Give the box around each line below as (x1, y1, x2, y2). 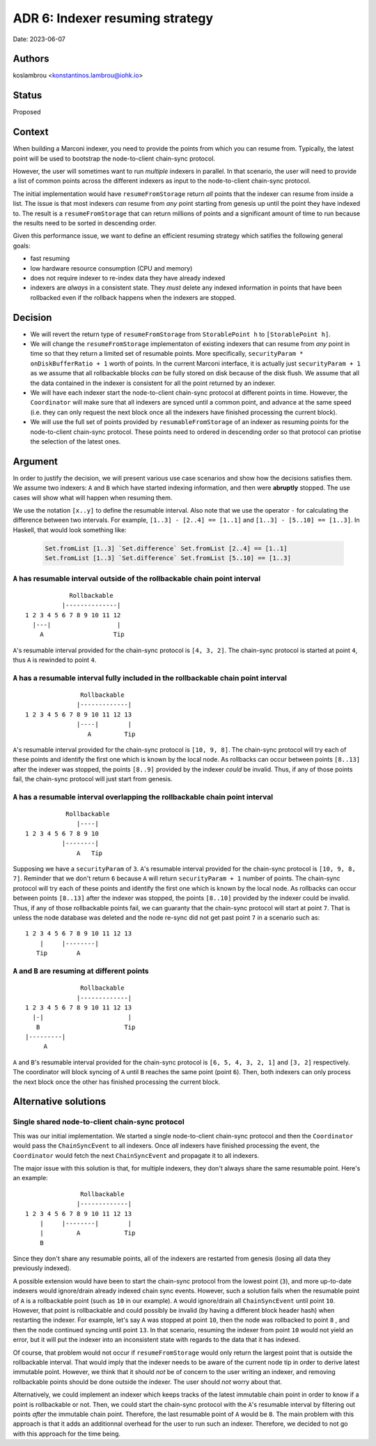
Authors (13, 53, 49, 65)
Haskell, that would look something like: (13, 525, 127, 534)
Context (13, 126, 49, 138)
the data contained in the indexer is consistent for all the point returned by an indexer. (30, 379, 276, 387)
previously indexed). (13, 1264, 72, 1272)
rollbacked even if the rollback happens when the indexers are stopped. (30, 293, 236, 301)
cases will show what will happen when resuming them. (13, 493, 173, 502)
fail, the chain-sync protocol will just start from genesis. (13, 775, 173, 783)
